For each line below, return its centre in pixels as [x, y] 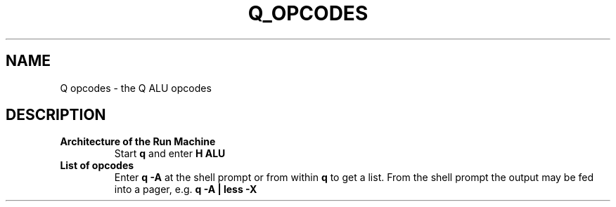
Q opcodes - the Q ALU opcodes [136, 88]
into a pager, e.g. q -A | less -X [186, 189]
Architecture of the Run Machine [138, 142]
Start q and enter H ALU [170, 154]
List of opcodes [97, 166]
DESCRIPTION [56, 115]
